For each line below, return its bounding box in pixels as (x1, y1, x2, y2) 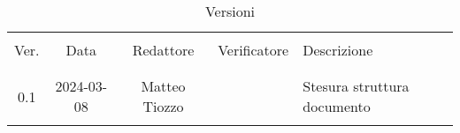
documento (303, 96, 371, 116)
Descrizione (303, 40, 373, 60)
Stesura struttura (303, 76, 410, 96)
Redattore (132, 40, 195, 60)
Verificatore (218, 40, 289, 60)
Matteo (141, 76, 186, 96)
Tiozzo (142, 96, 184, 116)
